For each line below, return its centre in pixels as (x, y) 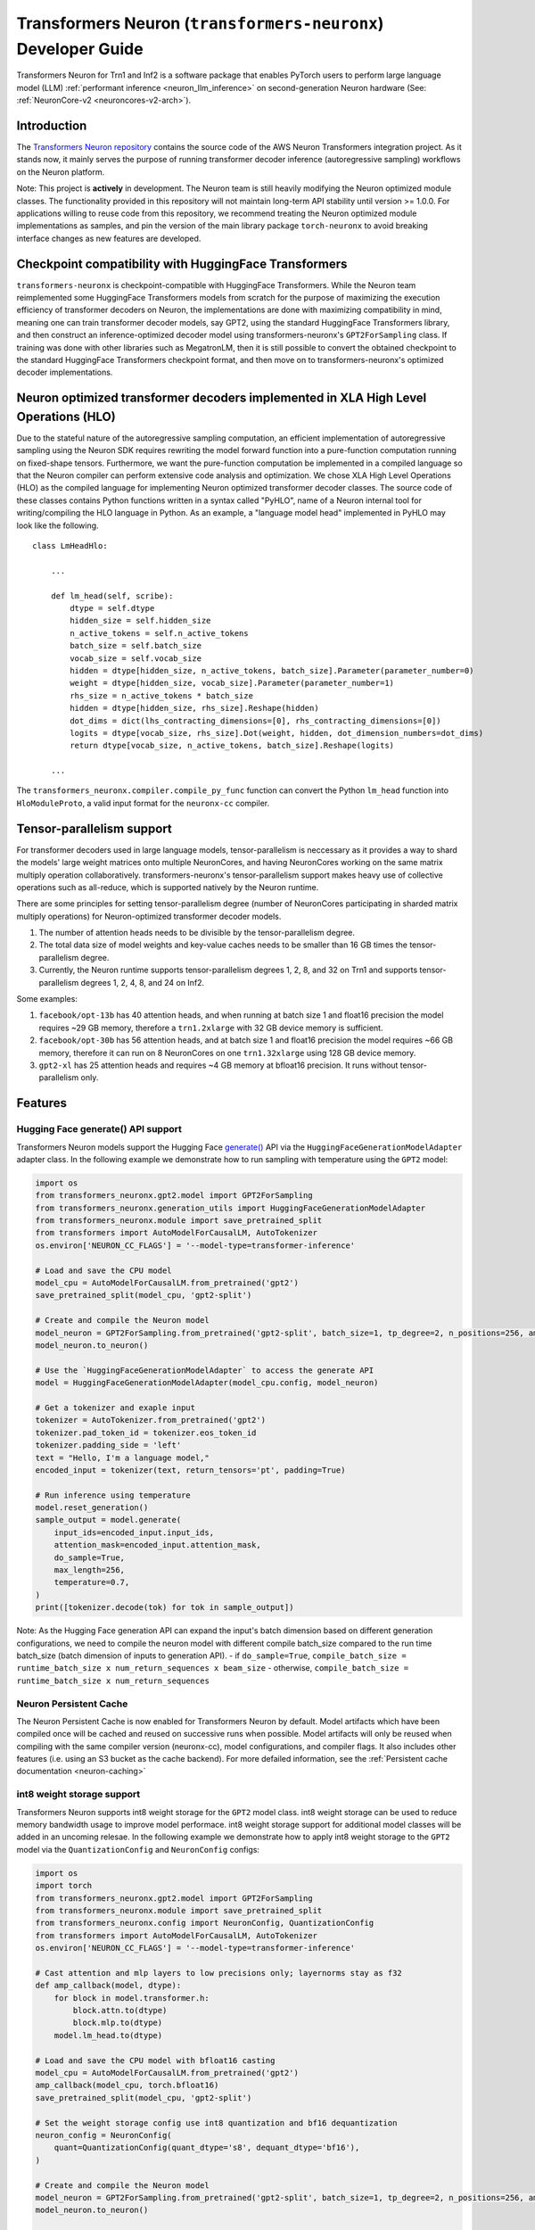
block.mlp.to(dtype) (118, 2023)
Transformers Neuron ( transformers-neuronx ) (200, 23)
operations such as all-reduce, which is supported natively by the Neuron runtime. (168, 887)
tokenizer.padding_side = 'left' (108, 1445)
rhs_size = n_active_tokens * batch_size (162, 695)
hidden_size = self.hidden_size (140, 621)
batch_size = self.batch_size (136, 646)
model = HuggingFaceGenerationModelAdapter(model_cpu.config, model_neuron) (207, 1383)
